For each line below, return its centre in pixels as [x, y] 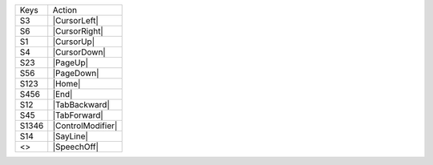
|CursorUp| [74, 42]
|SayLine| [70, 136]
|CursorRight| [78, 31]
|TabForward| [78, 115]
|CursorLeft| [76, 20]
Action [65, 10]
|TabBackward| [81, 105]
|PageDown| [76, 73]
